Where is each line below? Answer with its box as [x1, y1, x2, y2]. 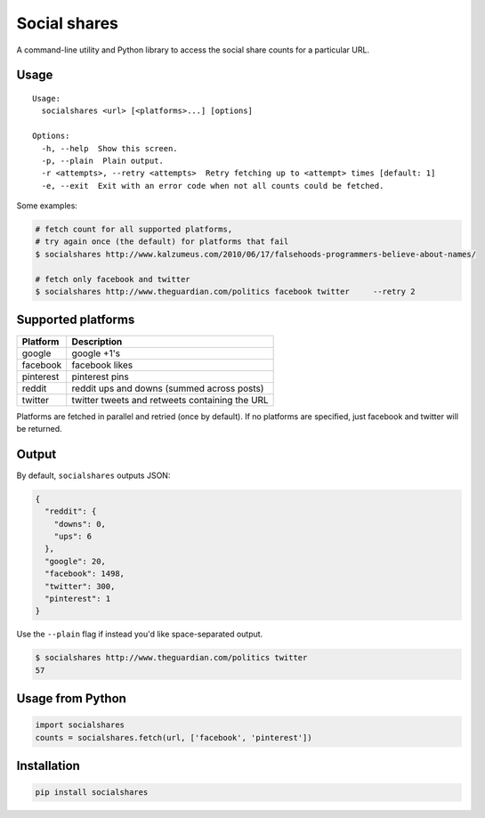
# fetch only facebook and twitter [35, 274, 190, 284]
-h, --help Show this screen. [41, 143, 178, 153]
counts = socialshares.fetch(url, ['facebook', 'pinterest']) [35, 733, 312, 742]
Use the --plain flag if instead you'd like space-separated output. [16, 628, 263, 640]
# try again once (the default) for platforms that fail [35, 237, 289, 247]
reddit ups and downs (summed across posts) [71, 382, 264, 394]
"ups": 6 [53, 530, 93, 541]
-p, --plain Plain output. [41, 156, 165, 166]
